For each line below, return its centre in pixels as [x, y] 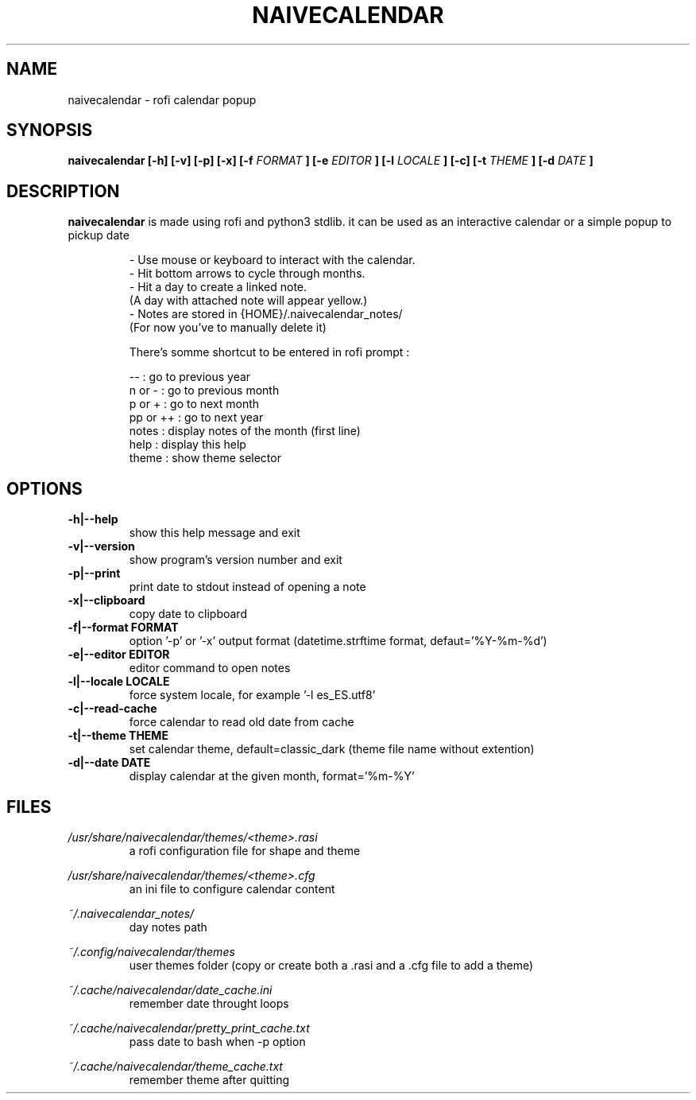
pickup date [99, 235]
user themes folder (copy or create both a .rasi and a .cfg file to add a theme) [331, 965]
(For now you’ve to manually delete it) [228, 328]
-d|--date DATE [109, 763]
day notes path [168, 927]
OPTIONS [44, 488]
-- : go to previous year [190, 377]
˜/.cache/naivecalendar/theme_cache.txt [175, 1066]
